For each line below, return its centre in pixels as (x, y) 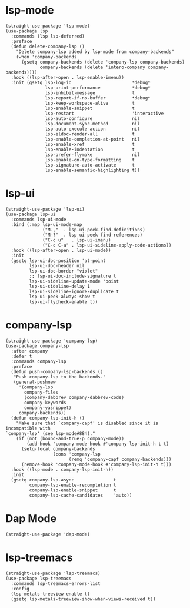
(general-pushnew (35, 382)
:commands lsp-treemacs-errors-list (56, 583)
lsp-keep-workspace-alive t (90, 103)
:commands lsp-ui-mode (39, 219)
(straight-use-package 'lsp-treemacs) (53, 573)
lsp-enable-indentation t (90, 149)
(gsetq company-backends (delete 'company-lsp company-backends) (103, 62)
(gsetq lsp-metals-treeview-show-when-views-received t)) (84, 599)
